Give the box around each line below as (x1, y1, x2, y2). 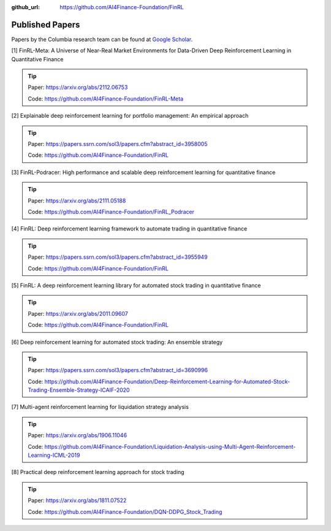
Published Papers (11, 19, 80, 30)
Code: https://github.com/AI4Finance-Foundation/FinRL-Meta (28, 95, 184, 102)
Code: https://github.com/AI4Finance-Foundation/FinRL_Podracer (28, 208, 194, 215)
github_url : (11, 4, 40, 10)
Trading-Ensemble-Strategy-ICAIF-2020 (28, 386, 130, 394)
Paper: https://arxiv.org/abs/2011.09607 (28, 310, 129, 317)
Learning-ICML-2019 (28, 451, 80, 459)
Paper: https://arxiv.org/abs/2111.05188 (28, 197, 126, 204)
